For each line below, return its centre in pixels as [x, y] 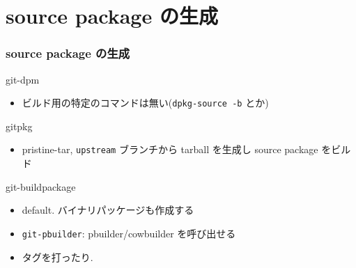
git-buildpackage [41, 186]
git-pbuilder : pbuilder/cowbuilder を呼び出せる [129, 233]
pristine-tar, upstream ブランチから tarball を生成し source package [170, 149]
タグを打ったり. [57, 257]
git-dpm [23, 79]
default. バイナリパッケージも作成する [108, 210]
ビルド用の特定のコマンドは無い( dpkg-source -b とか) [145, 103]
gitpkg [19, 126]
